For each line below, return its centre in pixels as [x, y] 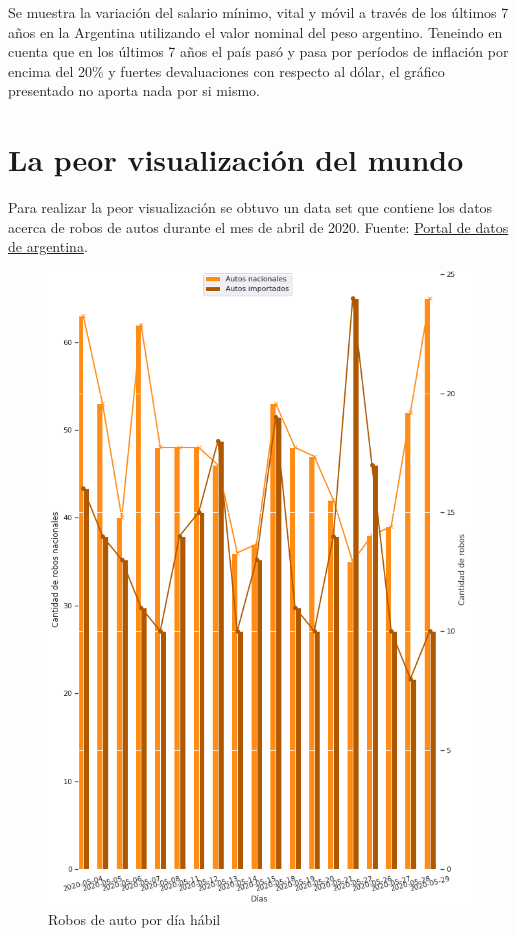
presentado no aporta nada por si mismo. [134, 90]
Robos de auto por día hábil [134, 919]
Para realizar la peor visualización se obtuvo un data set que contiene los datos [250, 207]
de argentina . [48, 246]
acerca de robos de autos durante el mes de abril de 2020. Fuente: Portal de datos [258, 226]
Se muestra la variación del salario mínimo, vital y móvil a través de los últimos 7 [258, 12]
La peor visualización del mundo [236, 159]
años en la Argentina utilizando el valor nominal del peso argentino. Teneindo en [255, 31]
